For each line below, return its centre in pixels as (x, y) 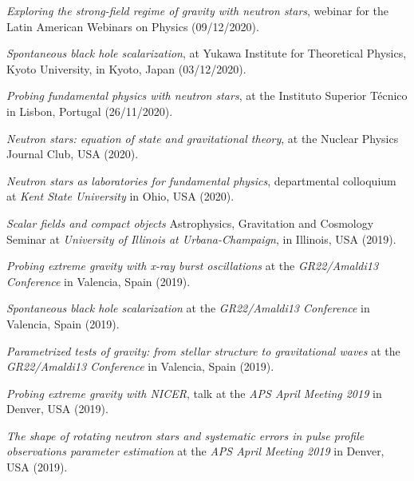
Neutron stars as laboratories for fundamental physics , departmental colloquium (201, 180)
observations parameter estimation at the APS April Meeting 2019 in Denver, (195, 451)
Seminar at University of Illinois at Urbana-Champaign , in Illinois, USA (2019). (201, 239)
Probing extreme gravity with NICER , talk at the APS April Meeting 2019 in (194, 393)
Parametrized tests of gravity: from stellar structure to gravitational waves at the (203, 350)
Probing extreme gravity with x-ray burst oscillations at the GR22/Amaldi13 (193, 266)
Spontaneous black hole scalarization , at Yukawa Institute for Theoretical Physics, (207, 53)
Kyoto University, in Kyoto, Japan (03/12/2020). (126, 68)
